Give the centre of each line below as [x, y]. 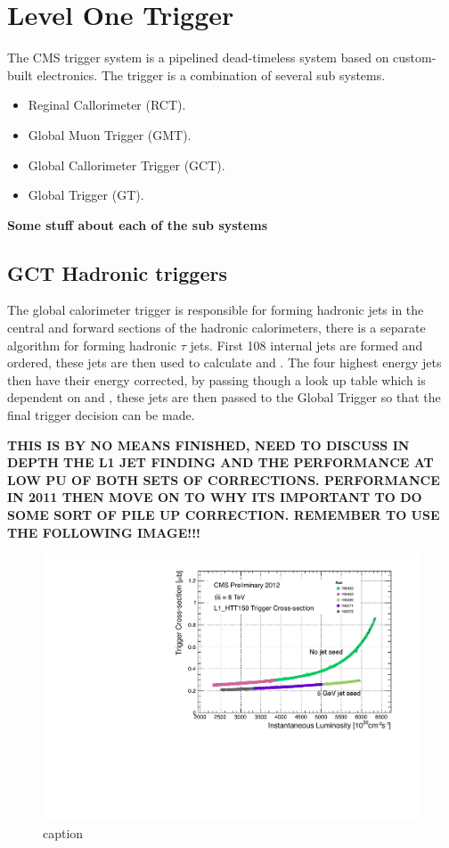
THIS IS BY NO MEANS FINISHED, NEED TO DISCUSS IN [208, 445]
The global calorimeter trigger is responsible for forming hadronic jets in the [216, 310]
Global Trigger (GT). [86, 195]
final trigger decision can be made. [101, 415]
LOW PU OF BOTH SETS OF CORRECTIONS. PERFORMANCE [224, 479]
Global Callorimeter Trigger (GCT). [127, 165]
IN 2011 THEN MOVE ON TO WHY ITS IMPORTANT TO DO [215, 497]
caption [63, 833]
